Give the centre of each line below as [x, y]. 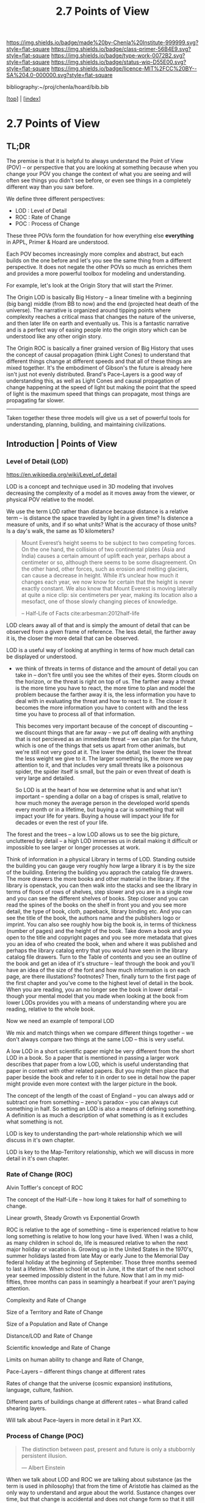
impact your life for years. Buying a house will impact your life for [97, 816]
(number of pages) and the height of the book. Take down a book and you [99, 930]
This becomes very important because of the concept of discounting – [104, 726]
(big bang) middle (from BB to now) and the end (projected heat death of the [103, 304]
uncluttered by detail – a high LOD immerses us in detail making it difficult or [102, 840]
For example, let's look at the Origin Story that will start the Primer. [90, 286]
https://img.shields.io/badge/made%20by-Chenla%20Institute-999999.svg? [103, 43]
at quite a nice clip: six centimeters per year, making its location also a [109, 595]
